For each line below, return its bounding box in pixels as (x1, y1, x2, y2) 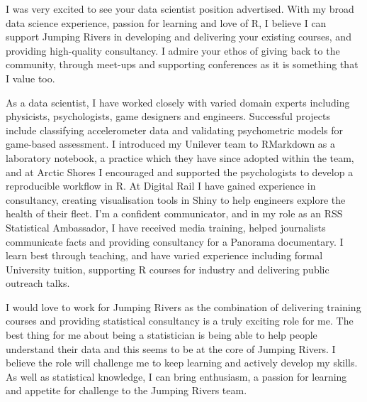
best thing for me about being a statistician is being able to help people (6, 327, 317, 342)
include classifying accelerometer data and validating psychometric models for (6, 122, 344, 137)
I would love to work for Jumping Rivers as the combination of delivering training (6, 299, 361, 314)
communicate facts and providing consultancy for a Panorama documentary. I (6, 234, 344, 249)
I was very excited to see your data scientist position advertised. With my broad (6, 1, 354, 16)
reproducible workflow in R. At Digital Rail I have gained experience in (6, 178, 316, 193)
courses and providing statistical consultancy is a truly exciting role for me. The (6, 313, 354, 328)
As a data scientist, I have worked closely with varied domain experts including (6, 94, 350, 109)
